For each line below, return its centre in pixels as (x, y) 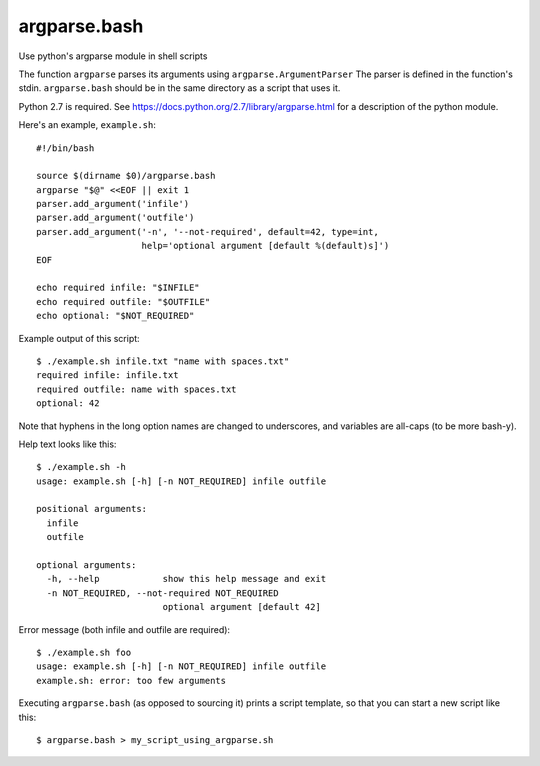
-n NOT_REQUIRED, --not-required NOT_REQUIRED (162, 593)
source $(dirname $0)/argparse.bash (126, 176)
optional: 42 (68, 403)
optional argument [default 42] (242, 607)
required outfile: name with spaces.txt (136, 389)
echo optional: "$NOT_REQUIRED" (115, 316)
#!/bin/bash (65, 148)
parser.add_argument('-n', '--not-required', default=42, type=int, (207, 231)
